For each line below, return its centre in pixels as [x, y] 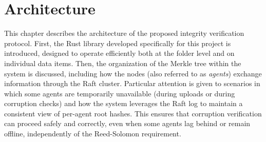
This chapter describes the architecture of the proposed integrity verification [124, 33]
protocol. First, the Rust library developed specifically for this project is [118, 43]
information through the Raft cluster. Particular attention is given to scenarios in [132, 83]
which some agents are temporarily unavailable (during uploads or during [120, 93]
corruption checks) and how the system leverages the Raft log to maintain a [123, 103]
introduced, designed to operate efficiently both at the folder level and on [119, 53]
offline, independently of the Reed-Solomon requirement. [93, 134]
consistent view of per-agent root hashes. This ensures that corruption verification [133, 113]
